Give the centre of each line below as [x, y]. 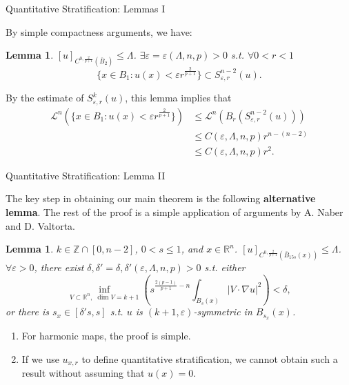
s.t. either [225, 267]
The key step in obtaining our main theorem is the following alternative [161, 198]
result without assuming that [83, 373]
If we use [40, 358]
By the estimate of [45, 98]
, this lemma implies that [178, 98]
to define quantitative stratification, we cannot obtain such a [210, 358]
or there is [27, 312]
